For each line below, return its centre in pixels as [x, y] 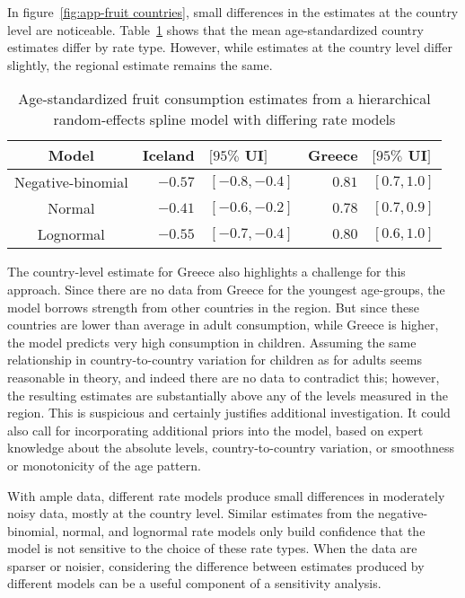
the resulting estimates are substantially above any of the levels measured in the [228, 395]
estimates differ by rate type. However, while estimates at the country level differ [230, 47]
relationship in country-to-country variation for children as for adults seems [215, 360]
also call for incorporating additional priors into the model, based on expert [215, 430]
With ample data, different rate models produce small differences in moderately [226, 495]
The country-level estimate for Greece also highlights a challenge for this [206, 272]
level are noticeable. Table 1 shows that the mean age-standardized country [215, 29]
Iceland [168, 155]
